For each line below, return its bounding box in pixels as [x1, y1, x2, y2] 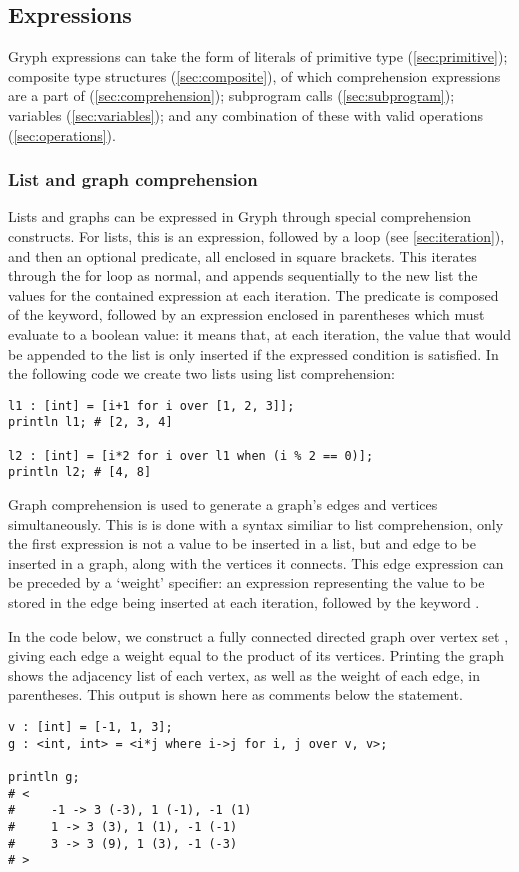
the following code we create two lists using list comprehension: [8, 363, 395, 384]
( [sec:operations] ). [8, 124, 116, 145]
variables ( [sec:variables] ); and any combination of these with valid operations [8, 104, 483, 125]
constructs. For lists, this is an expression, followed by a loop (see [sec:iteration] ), [8, 225, 505, 246]
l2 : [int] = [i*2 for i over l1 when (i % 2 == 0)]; [8, 448, 374, 463]
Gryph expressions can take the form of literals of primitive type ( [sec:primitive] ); [8, 46, 508, 67]
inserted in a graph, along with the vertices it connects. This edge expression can [8, 552, 504, 573]
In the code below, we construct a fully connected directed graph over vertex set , [8, 625, 509, 646]
